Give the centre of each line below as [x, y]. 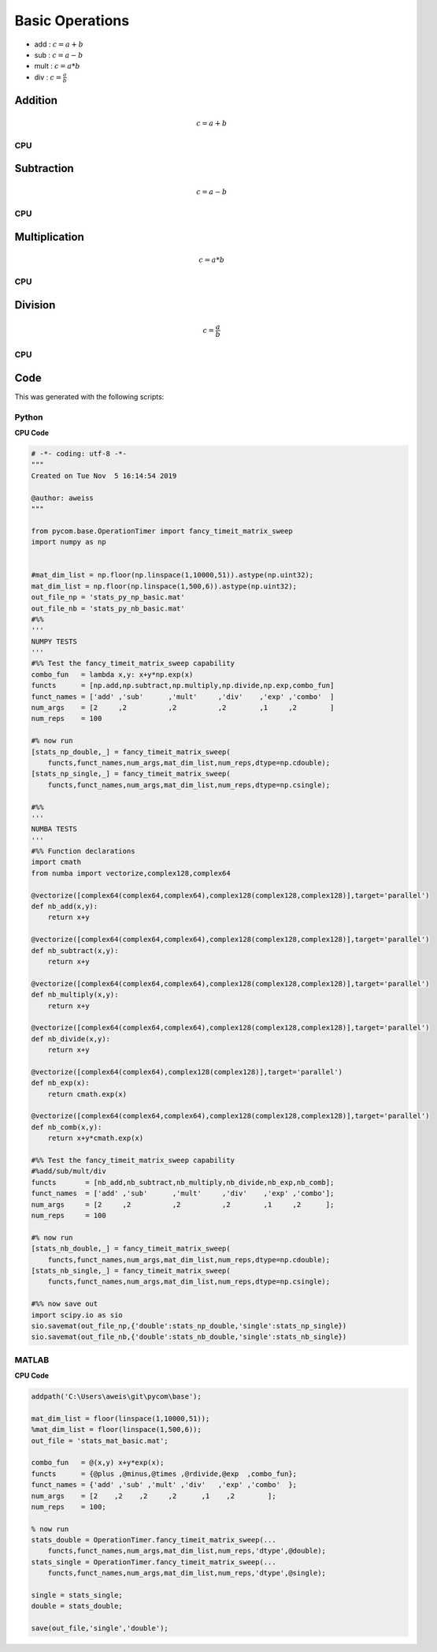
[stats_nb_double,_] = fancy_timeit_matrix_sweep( [131, 1249]
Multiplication [49, 237]
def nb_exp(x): [60, 1083]
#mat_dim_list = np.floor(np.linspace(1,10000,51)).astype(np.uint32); [172, 575]
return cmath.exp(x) [87, 1094]
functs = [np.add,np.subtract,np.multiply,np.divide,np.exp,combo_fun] [183, 686]
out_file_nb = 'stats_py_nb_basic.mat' [108, 608]
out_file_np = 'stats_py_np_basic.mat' [108, 597]
